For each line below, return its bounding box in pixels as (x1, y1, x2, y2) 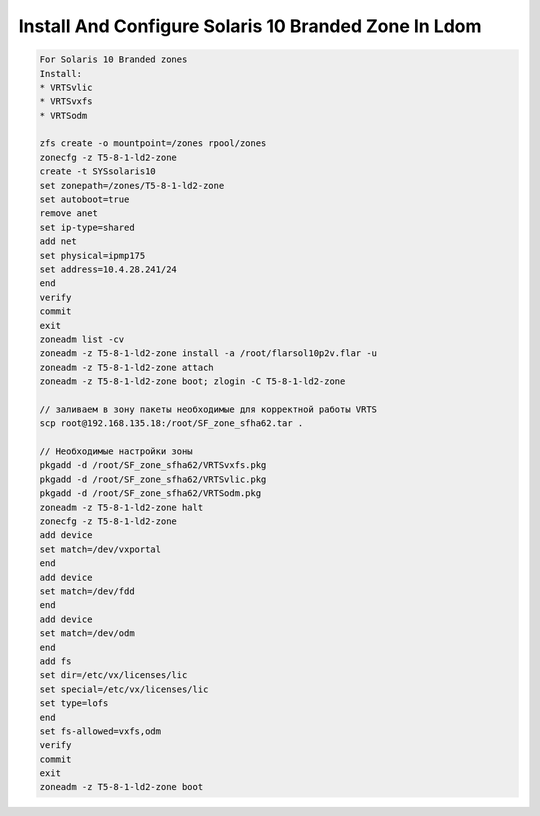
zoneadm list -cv (39, 333, 125, 345)
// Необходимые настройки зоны (39, 446, 194, 457)
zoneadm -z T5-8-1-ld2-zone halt (39, 501, 204, 513)
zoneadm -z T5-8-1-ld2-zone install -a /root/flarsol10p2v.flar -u (39, 348, 378, 359)
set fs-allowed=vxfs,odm (39, 725, 162, 737)
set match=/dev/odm (39, 628, 135, 639)
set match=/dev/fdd (39, 585, 135, 597)
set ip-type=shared (39, 221, 135, 233)
